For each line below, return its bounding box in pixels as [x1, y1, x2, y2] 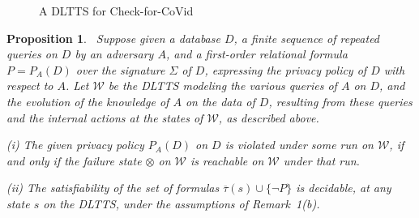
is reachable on [190, 152, 264, 169]
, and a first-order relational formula [165, 45, 348, 62]
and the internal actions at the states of [6, 109, 203, 126]
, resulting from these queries [268, 92, 413, 109]
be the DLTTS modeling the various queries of [108, 77, 337, 94]
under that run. [283, 152, 360, 169]
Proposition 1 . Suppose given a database [6, 29, 220, 46]
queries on [6, 45, 58, 62]
